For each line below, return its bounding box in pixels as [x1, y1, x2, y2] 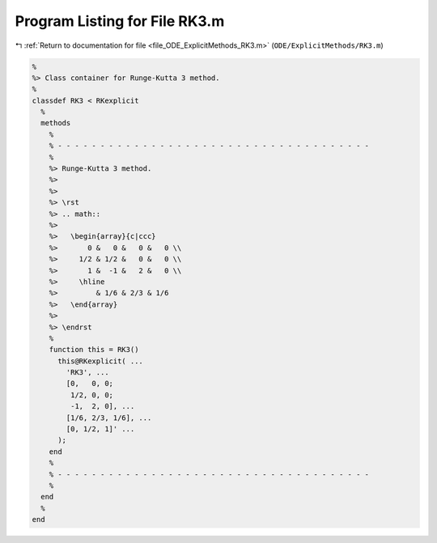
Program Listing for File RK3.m [15, 12, 225, 30]
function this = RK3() [49, 345, 139, 354]
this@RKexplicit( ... [57, 356, 143, 366]
